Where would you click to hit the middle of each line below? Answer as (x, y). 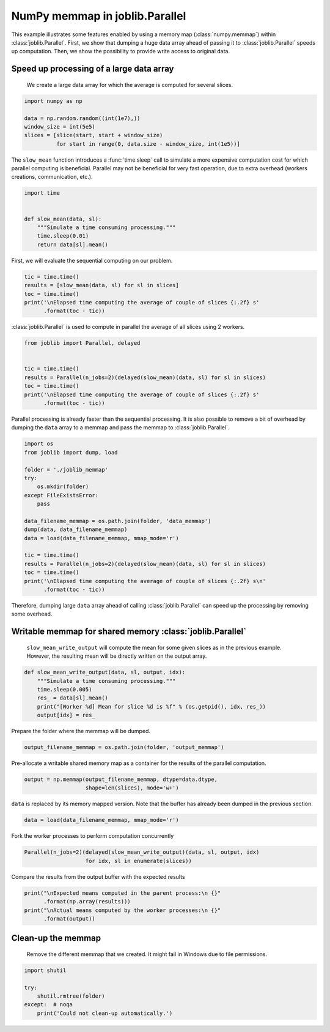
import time (42, 193)
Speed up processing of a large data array (93, 69)
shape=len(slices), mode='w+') (132, 788)
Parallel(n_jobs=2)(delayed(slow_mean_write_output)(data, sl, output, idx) (142, 852)
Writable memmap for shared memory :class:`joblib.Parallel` (129, 632)
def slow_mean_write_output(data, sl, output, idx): (105, 672)
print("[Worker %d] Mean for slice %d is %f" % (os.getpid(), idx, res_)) (151, 706)
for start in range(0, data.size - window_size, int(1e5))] (148, 144)
